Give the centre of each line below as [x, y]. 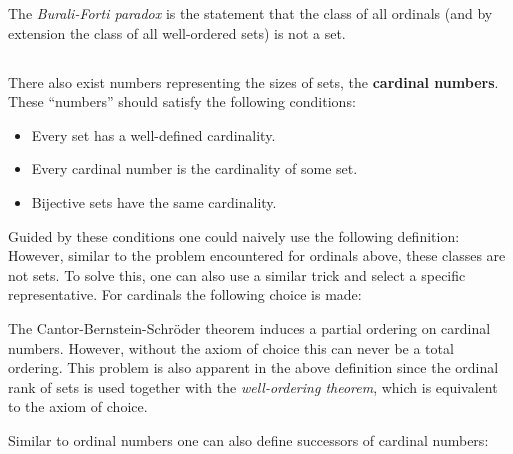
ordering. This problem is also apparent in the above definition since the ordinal [253, 367]
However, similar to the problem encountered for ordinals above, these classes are [257, 255]
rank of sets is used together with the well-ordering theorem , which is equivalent [253, 386]
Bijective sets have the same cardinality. [154, 201]
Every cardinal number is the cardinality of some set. [194, 168]
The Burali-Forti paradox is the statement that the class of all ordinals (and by [250, 13]
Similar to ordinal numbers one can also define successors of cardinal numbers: [248, 439]
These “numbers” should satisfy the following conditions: [182, 101]
